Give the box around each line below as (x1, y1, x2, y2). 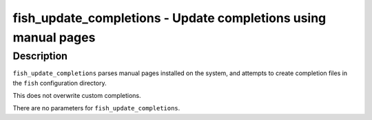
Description (12, 50, 68, 62)
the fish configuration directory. (12, 79, 107, 87)
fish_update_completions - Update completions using (12, 10, 327, 26)
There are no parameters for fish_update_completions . (12, 104, 180, 112)
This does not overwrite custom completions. (12, 91, 141, 99)
